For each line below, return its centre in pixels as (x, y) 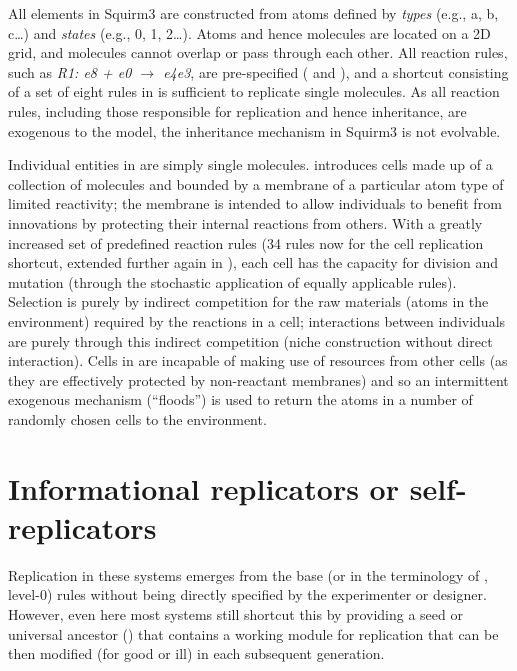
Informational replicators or (203, 487)
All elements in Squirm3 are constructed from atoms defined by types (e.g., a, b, (253, 13)
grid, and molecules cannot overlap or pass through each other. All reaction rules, (258, 52)
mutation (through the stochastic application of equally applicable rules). (232, 281)
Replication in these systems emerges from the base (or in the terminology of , (248, 574)
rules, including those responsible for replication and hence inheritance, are (237, 110)
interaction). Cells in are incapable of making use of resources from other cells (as (258, 360)
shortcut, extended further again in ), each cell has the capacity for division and (253, 262)
